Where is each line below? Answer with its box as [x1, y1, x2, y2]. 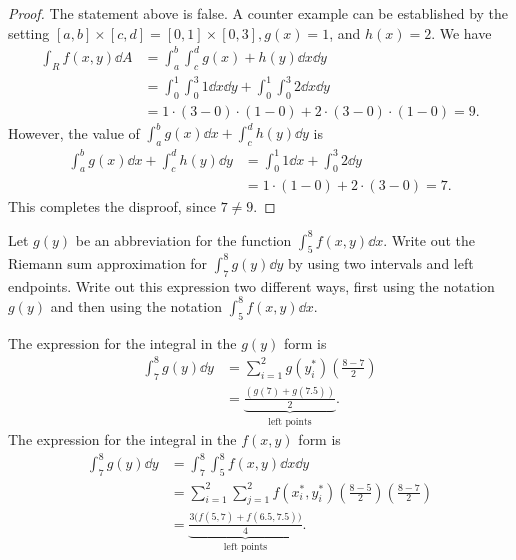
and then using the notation [50, 295, 222, 316]
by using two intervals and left [287, 252, 474, 273]
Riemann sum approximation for [8, 252, 208, 273]
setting [8, 22, 50, 43]
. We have [431, 22, 492, 43]
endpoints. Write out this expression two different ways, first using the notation [8, 275, 495, 296]
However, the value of [8, 122, 140, 143]
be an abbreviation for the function [75, 229, 292, 250]
